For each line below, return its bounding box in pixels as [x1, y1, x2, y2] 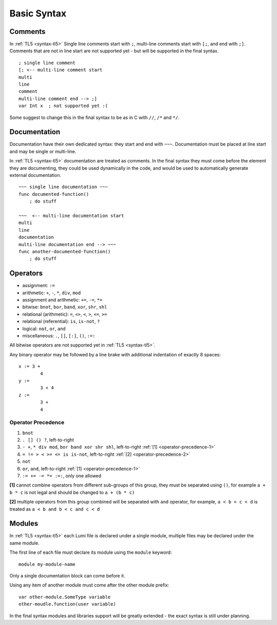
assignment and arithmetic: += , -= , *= [22, 297, 103, 303]
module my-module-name [18, 561, 76, 567]
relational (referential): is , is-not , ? [22, 318, 100, 325]
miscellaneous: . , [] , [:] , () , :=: [22, 332, 96, 338]
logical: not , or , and [22, 326, 66, 332]
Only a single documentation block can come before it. [9, 573, 126, 579]
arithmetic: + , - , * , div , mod [22, 290, 81, 296]
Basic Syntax [9, 8, 67, 19]
